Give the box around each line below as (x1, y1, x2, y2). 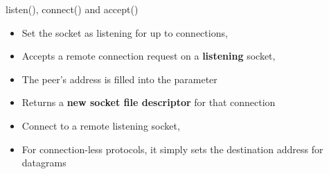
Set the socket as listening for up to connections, (21, 25, 228, 40)
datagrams (21, 155, 66, 170)
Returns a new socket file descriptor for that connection (21, 95, 276, 110)
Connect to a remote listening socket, (21, 118, 180, 132)
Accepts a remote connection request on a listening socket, (21, 49, 276, 63)
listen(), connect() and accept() (6, 2, 139, 16)
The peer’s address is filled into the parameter (21, 71, 217, 86)
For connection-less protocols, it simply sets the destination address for (21, 141, 323, 156)
